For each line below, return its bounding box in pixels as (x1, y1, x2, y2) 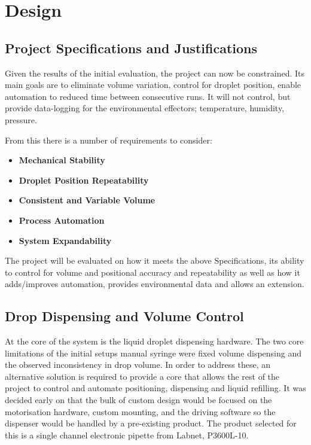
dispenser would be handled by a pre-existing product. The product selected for (5, 417, 297, 429)
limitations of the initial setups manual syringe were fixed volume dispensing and (5, 346, 302, 359)
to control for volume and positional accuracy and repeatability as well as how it (5, 266, 300, 278)
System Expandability (19, 234, 112, 246)
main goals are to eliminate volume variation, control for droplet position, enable (5, 78, 301, 91)
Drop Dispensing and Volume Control (5, 307, 244, 325)
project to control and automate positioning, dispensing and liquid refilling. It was (5, 382, 306, 394)
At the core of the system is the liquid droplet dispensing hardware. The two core (5, 335, 304, 348)
